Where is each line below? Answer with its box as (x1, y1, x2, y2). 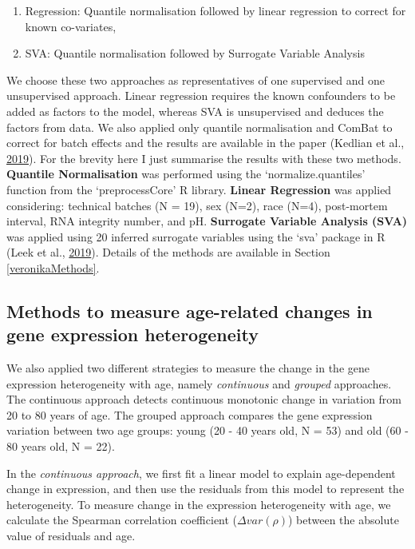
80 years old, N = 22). (6, 438, 115, 455)
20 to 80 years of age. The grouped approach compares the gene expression (6, 406, 373, 423)
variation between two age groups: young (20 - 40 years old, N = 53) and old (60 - (6, 422, 409, 439)
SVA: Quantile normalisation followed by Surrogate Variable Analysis (25, 45, 365, 62)
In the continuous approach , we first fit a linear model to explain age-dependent (6, 464, 396, 481)
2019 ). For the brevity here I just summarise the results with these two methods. (6, 149, 401, 166)
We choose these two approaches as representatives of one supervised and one (6, 71, 385, 88)
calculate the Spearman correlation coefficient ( (6, 511, 238, 528)
